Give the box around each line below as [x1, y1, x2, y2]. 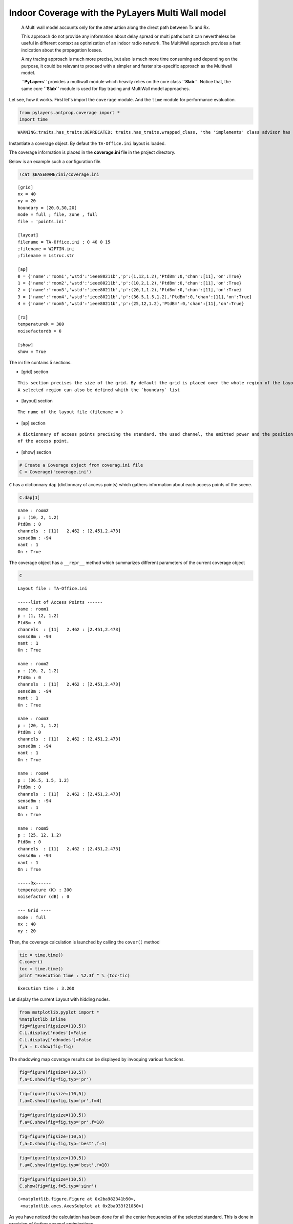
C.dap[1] [19, 495, 41, 500]
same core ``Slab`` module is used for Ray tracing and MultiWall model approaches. [21, 86, 190, 92]
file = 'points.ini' [18, 218, 67, 224]
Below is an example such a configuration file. [9, 158, 102, 164]
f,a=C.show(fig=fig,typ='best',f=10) [19, 1162, 110, 1168]
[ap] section [21, 420, 46, 426]
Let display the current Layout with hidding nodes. [9, 996, 110, 1002]
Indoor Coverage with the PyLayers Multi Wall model [9, 7, 227, 18]
